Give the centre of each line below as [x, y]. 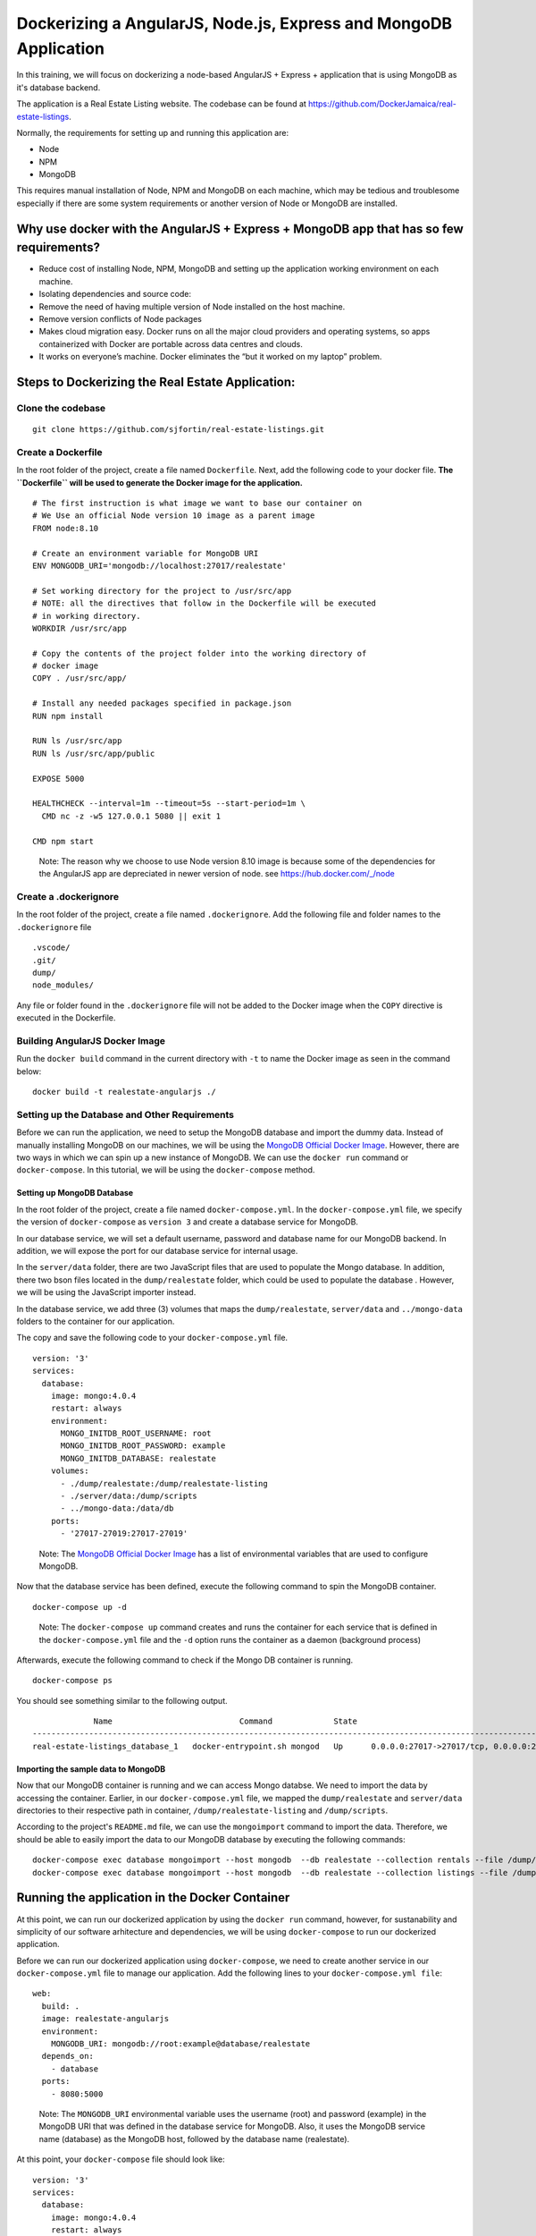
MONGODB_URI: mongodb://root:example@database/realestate [180, 2044]
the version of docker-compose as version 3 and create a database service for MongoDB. [188, 1222]
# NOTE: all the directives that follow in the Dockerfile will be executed [205, 603]
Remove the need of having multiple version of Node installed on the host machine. [192, 306]
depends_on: [67, 2056]
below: [29, 1071]
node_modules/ [63, 985]
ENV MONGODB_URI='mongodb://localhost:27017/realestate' [160, 565]
